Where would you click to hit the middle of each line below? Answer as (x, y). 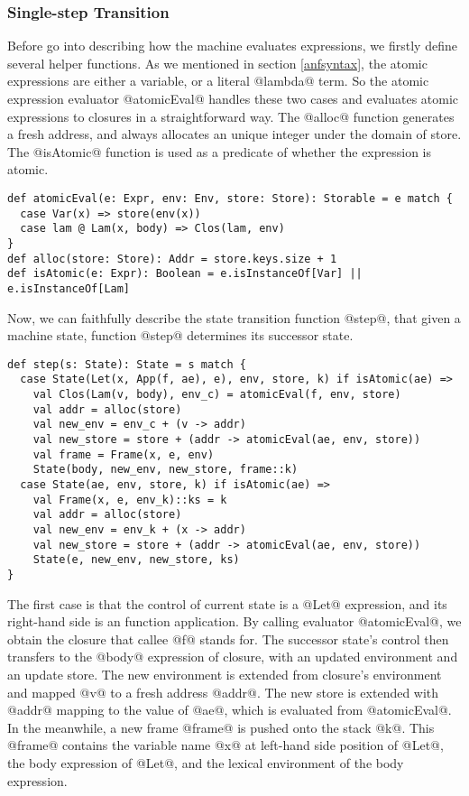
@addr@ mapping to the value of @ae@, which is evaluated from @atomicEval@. (230, 710)
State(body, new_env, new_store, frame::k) (166, 470)
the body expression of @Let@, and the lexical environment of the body (206, 762)
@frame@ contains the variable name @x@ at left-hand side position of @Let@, (225, 745)
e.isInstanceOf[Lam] (69, 288)
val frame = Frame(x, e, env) (124, 454)
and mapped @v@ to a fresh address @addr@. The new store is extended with (223, 692)
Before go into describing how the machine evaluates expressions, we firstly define (232, 46)
